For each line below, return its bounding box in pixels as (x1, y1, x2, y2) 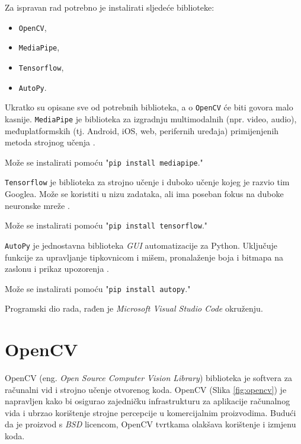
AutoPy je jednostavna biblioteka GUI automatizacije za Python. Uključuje (5, 239, 277, 251)
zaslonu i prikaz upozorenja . (5, 262, 109, 275)
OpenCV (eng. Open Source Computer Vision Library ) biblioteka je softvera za (5, 372, 292, 384)
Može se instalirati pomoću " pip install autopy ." (5, 282, 191, 294)
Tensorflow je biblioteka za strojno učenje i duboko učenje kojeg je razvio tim (5, 176, 290, 188)
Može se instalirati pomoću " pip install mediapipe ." (5, 156, 203, 168)
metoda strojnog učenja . (5, 136, 95, 148)
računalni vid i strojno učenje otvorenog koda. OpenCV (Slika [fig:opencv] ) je (5, 383, 287, 395)
